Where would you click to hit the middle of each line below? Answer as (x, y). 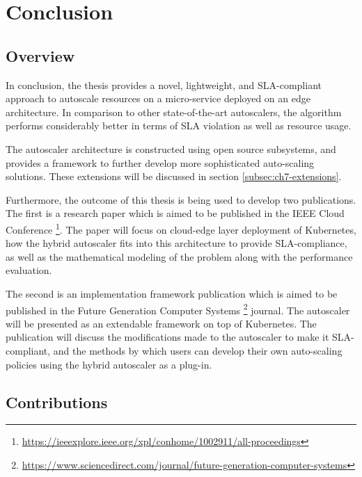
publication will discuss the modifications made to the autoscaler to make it (167, 337)
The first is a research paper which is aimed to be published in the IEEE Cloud (175, 213)
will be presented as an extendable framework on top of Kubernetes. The (161, 323)
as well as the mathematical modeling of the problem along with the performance (179, 256)
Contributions (57, 402)
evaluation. (29, 270)
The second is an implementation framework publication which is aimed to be (172, 293)
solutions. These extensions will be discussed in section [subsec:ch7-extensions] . (174, 176)
